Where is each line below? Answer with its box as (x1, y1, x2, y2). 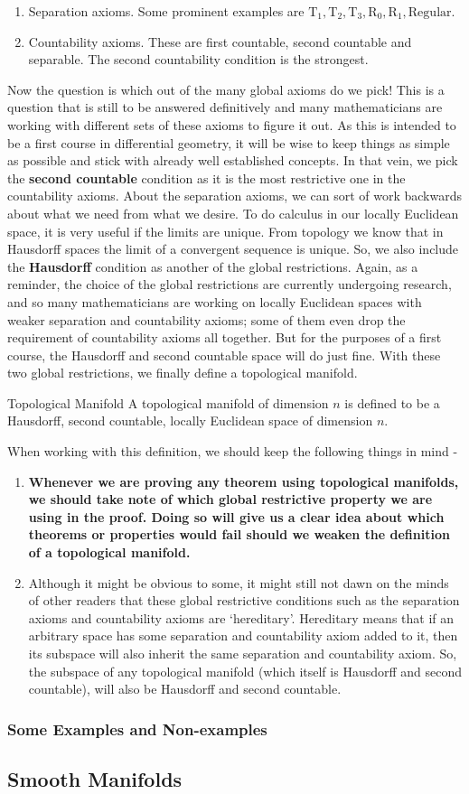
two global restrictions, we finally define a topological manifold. (7, 363, 358, 382)
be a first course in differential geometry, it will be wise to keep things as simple (7, 133, 450, 152)
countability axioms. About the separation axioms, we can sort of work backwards (7, 186, 462, 205)
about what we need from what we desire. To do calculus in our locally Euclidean (7, 203, 459, 222)
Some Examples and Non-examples (7, 717, 267, 740)
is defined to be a (344, 393, 440, 412)
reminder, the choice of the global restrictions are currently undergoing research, (7, 275, 452, 294)
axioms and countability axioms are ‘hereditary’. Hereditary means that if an (28, 608, 455, 627)
